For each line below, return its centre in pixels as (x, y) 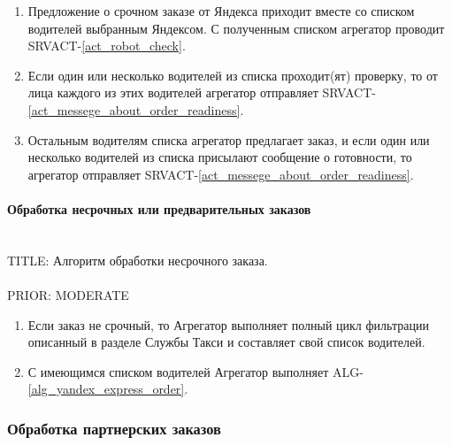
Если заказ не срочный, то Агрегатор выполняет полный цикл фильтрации (228, 324)
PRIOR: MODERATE (68, 294)
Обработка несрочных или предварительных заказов (159, 208)
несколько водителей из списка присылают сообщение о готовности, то (220, 157)
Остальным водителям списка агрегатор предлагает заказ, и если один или (229, 139)
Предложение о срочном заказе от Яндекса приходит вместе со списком (221, 11)
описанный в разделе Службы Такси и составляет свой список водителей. (226, 342)
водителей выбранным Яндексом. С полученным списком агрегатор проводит (236, 28)
